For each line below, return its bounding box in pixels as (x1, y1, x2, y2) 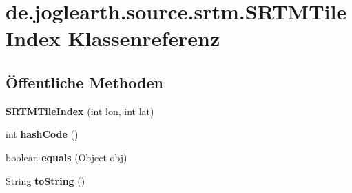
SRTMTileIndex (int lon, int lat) (6, 103, 154, 118)
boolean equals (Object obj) (6, 150, 127, 164)
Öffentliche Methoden (6, 71, 163, 92)
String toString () (6, 173, 85, 187)
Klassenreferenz (68, 24, 220, 52)
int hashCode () (6, 127, 79, 141)
